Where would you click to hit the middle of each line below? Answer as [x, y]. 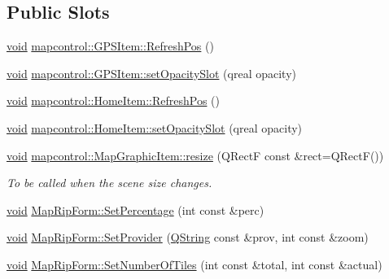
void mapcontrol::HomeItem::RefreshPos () [113, 100]
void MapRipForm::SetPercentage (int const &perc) [135, 209]
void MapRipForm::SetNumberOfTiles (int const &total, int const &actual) [194, 264]
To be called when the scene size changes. [109, 183]
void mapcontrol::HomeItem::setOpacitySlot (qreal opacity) [155, 127]
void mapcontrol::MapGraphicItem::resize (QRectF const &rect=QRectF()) [195, 155]
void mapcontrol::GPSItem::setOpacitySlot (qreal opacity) [151, 73]
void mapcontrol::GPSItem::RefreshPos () [110, 46]
